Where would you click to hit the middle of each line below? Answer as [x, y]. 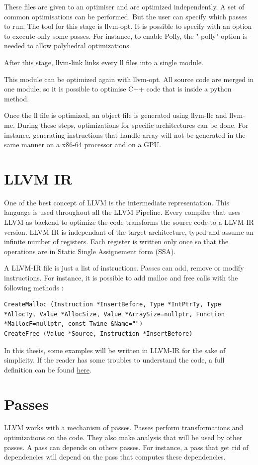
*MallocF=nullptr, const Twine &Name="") [74, 324]
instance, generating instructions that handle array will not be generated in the [125, 135]
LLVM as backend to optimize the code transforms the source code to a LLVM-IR [129, 222]
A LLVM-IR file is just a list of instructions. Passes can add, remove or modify [124, 268]
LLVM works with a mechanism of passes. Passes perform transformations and [124, 427]
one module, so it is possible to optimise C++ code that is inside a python [118, 89]
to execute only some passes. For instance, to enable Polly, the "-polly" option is [126, 36]
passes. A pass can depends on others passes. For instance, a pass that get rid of [126, 447]
